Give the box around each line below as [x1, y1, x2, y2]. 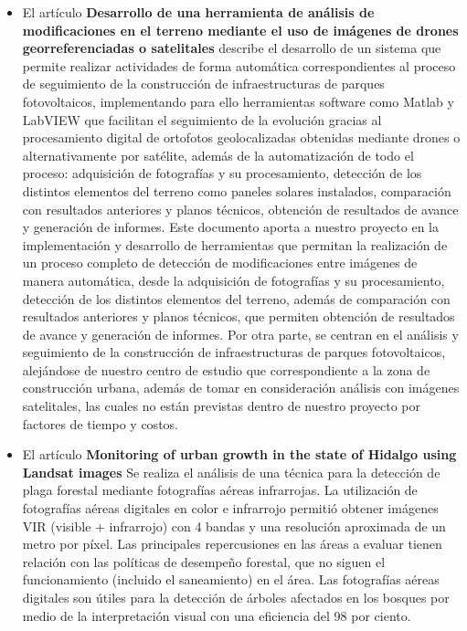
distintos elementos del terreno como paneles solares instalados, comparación [22, 181, 451, 200]
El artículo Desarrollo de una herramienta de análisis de [22, 3, 375, 21]
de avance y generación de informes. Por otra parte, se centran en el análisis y [22, 324, 459, 343]
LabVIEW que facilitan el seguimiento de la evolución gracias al [22, 110, 382, 129]
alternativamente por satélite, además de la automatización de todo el [22, 145, 414, 164]
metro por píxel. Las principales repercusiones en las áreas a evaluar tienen [22, 534, 442, 553]
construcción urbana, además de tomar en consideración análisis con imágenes [22, 378, 460, 397]
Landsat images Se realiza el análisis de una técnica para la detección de [22, 462, 440, 481]
